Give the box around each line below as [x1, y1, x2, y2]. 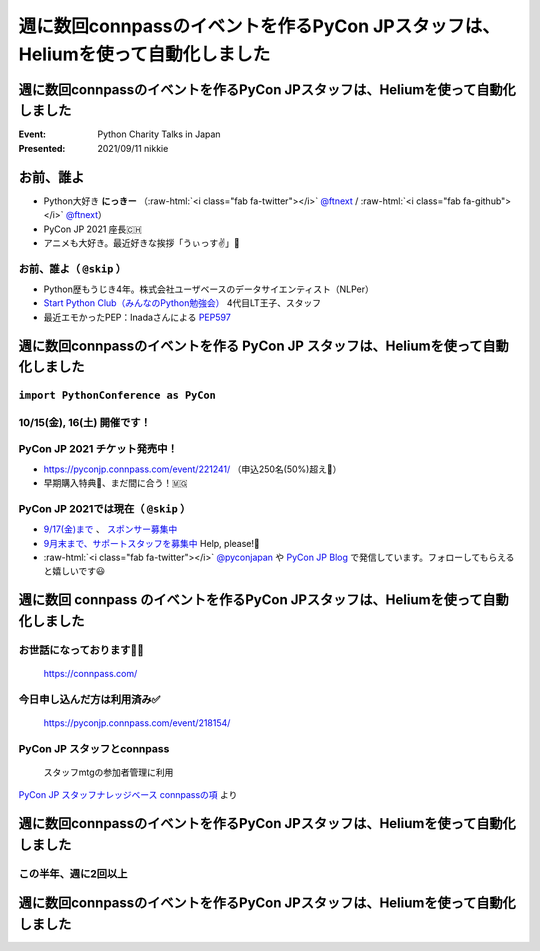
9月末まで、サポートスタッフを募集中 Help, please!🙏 [43, 537, 260, 549]
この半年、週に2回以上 [18, 866, 128, 880]
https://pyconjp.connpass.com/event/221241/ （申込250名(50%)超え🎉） [43, 463, 342, 475]
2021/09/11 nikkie [97, 142, 169, 154]
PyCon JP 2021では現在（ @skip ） [18, 501, 191, 515]
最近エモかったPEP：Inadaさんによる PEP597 [43, 311, 232, 323]
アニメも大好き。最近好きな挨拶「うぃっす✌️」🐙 [43, 236, 240, 249]
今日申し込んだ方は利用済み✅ [18, 692, 161, 706]
